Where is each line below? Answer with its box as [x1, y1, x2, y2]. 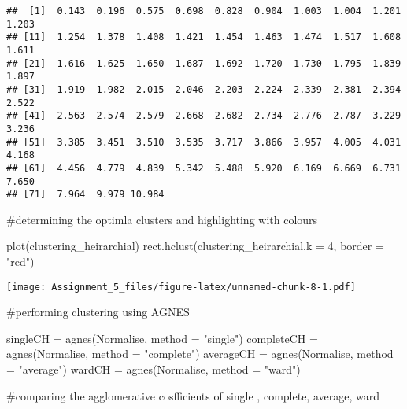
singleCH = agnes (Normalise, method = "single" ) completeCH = [6, 330, 318, 346]
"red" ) [6, 253, 35, 270]
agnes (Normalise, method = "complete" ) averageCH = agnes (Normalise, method [6, 345, 394, 362]
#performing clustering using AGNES [6, 304, 190, 320]
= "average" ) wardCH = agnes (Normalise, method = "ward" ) [6, 361, 301, 378]
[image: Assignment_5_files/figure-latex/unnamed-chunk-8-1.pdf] [6, 281, 356, 293]
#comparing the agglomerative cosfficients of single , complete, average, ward [6, 387, 379, 403]
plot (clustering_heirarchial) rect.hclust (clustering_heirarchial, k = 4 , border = [6, 238, 384, 254]
